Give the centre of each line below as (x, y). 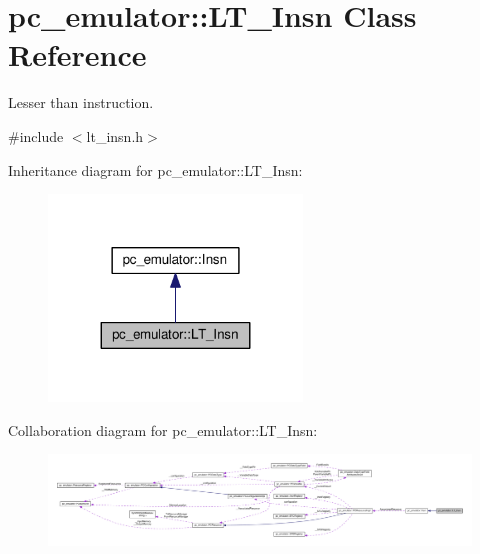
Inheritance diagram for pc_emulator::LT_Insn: (155, 169)
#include (36, 135)
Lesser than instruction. (81, 102)
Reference (77, 54)
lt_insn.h (115, 135)
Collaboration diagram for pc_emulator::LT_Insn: (163, 429)
